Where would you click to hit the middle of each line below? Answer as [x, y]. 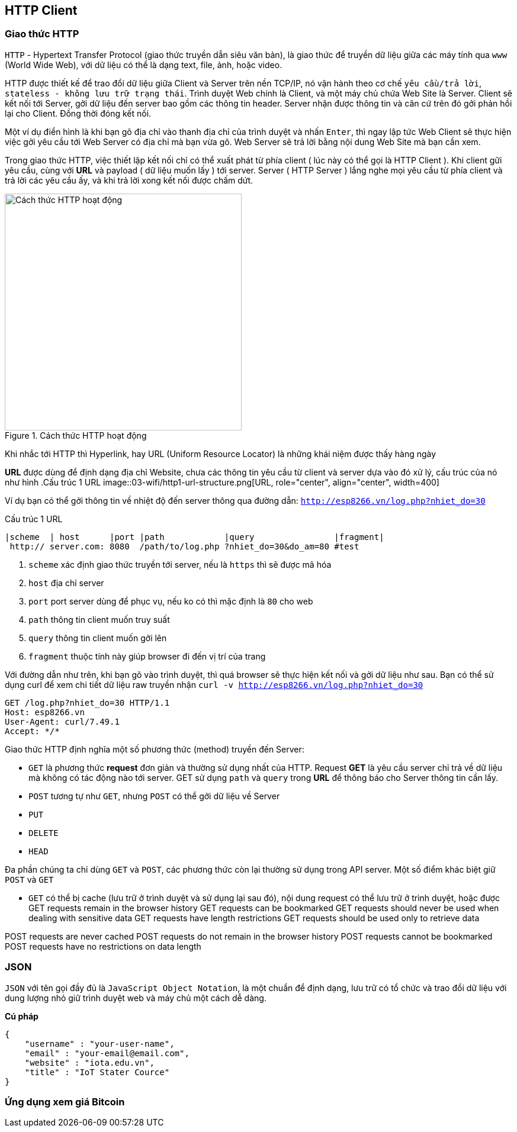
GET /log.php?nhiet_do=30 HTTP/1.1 [87, 702]
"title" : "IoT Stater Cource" [97, 1072]
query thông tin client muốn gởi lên [98, 638]
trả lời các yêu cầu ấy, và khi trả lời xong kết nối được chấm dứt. [129, 180]
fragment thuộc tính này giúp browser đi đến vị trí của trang [147, 656]
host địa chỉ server [66, 583]
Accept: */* [32, 731]
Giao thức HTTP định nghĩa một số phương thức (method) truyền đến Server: [155, 749]
